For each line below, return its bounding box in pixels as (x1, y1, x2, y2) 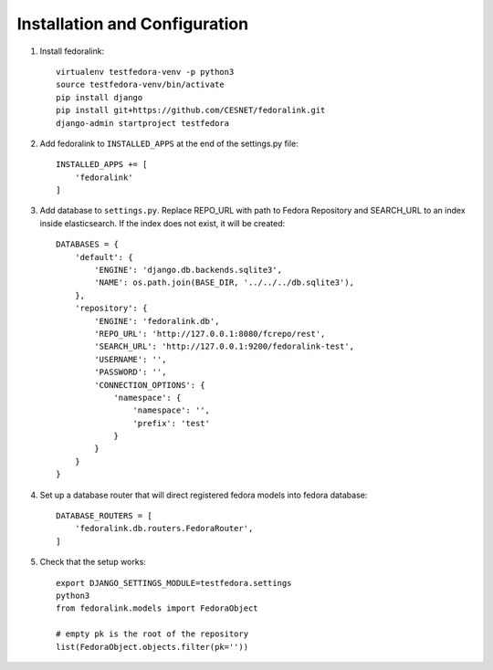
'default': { (74, 252, 133, 262)
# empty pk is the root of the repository (56, 629, 249, 639)
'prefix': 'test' (132, 418, 210, 428)
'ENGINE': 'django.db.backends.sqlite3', (94, 265, 283, 276)
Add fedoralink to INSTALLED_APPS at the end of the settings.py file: (39, 138, 299, 149)
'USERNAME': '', (94, 354, 167, 364)
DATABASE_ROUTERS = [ (56, 511, 152, 521)
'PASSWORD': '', (94, 367, 167, 378)
